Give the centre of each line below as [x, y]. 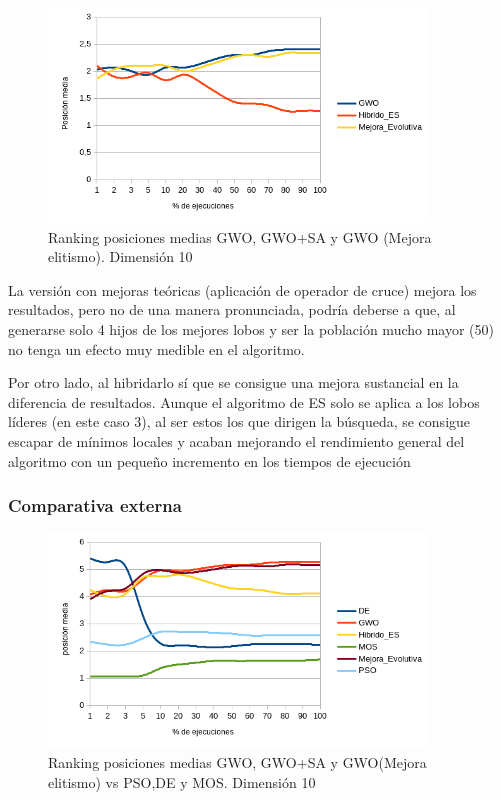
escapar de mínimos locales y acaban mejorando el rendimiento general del [236, 441]
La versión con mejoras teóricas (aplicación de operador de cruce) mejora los [242, 289]
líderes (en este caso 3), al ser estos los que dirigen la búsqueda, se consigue [239, 421]
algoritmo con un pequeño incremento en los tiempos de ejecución [209, 460]
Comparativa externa [95, 505]
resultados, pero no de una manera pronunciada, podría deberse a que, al [232, 309]
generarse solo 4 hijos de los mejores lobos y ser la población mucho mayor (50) [251, 329]
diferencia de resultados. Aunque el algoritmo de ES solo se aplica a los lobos [244, 401]
